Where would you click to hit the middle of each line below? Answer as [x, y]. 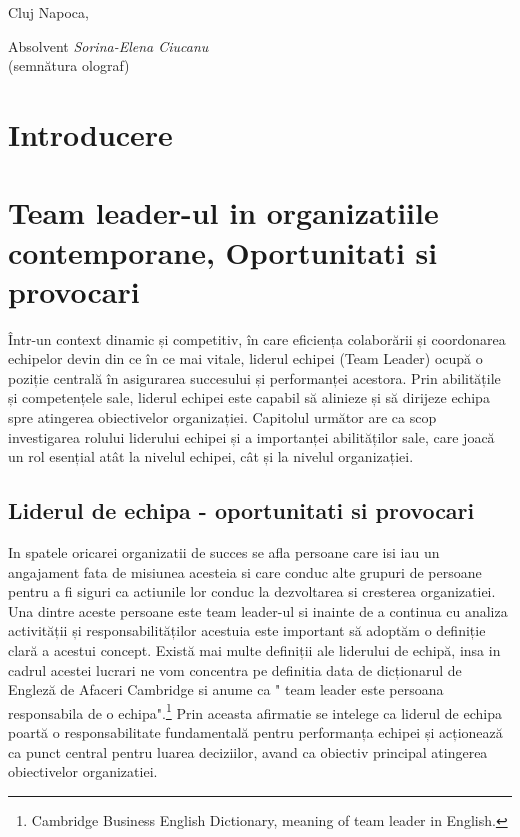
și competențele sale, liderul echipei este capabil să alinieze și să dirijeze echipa [249, 397]
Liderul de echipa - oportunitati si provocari [241, 510]
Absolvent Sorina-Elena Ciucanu [108, 45]
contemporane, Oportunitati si [223, 251]
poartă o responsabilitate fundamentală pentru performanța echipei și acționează [255, 732]
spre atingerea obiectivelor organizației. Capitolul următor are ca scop [222, 417]
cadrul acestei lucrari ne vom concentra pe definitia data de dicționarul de [235, 669]
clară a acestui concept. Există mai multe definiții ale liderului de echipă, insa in [254, 649]
